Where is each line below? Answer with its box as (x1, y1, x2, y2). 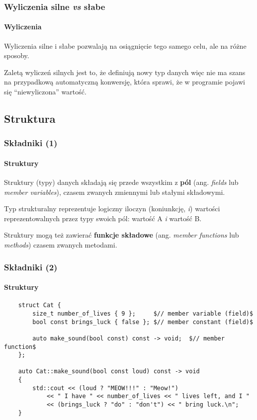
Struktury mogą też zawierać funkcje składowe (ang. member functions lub (4, 230, 239, 240)
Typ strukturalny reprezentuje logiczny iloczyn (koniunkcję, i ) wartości (4, 203, 220, 214)
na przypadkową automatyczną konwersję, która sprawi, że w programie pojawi (4, 77, 245, 87)
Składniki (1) (4, 137, 58, 149)
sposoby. (4, 50, 29, 61)
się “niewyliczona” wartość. (4, 86, 86, 97)
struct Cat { (18, 302, 61, 309)
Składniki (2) (4, 260, 58, 273)
